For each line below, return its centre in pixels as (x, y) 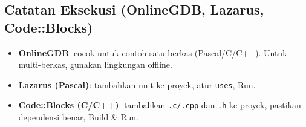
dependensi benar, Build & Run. (78, 117)
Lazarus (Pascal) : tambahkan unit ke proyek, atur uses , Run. (137, 84)
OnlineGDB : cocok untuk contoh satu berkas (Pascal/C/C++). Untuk (153, 52)
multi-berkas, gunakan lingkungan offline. (95, 64)
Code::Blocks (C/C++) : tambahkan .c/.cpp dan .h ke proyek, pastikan (160, 105)
